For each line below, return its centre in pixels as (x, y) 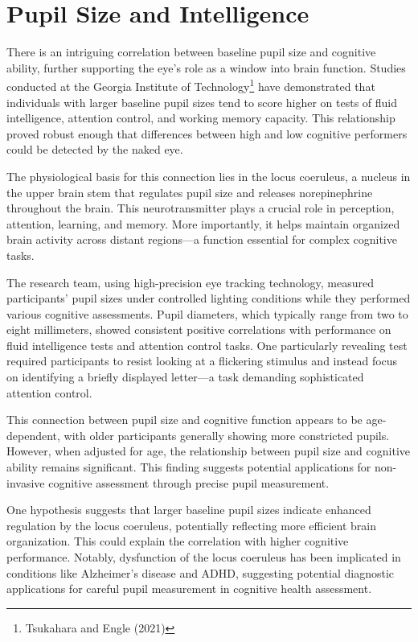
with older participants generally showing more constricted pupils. (227, 435)
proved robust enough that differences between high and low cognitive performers (207, 133)
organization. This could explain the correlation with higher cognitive (178, 541)
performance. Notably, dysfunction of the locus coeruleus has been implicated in (204, 557)
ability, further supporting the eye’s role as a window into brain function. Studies (206, 67)
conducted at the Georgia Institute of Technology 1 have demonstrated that (191, 85)
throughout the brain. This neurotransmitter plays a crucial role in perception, (201, 208)
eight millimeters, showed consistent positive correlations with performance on (199, 329)
